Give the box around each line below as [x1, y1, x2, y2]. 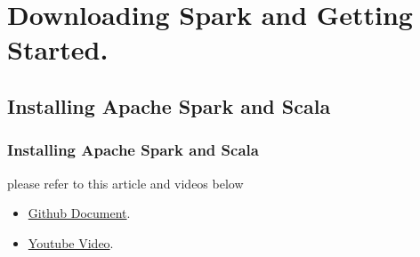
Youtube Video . [28, 233, 114, 252]
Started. [7, 31, 109, 68]
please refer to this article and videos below [7, 173, 244, 192]
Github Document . [28, 204, 131, 222]
